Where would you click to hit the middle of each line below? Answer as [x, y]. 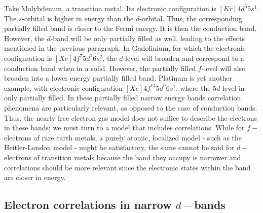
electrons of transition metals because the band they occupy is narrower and [123, 157]
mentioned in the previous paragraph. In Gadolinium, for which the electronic [125, 48]
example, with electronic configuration [63, 87]
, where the [193, 87]
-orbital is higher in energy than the [78, 18]
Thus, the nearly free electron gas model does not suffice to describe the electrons [131, 117]
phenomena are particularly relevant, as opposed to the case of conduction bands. [131, 107]
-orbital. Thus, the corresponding [191, 18]
